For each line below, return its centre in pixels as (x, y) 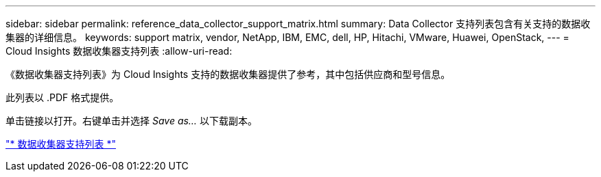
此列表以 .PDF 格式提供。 (62, 97)
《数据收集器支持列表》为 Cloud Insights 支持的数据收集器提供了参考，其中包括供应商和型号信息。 (228, 74)
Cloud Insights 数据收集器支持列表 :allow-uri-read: (119, 51)
